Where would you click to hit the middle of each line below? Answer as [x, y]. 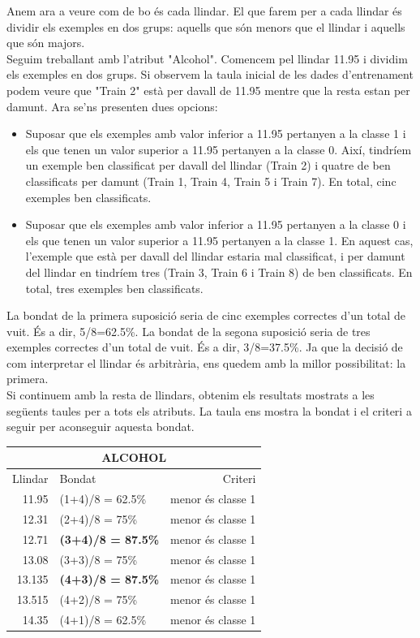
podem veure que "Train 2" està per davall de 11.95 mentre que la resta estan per [208, 90]
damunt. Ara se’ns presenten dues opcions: [112, 106]
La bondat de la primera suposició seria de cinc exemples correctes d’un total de [206, 315]
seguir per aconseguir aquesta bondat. [101, 427]
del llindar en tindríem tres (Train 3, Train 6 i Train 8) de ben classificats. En [219, 272]
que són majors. [46, 43]
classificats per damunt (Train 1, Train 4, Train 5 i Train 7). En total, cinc [211, 181]
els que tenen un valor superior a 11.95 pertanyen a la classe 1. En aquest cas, [219, 240]
